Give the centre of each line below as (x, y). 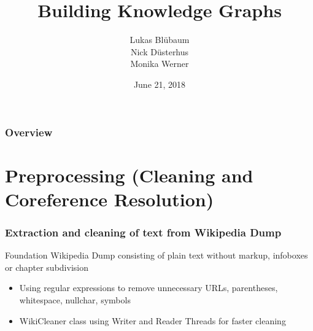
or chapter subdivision (47, 267)
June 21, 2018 (160, 84)
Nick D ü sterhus (160, 51)
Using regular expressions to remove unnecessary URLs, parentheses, (149, 288)
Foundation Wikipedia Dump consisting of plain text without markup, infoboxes (156, 255)
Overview (29, 132)
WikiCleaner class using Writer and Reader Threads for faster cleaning (153, 320)
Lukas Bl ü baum (160, 40)
